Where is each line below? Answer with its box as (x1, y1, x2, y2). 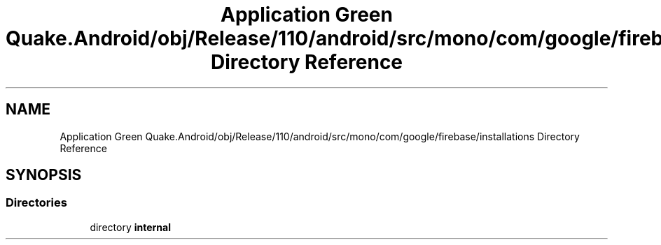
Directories (6, 195, 67, 210)
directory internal (90, 221, 171, 233)
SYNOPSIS (6, 166, 82, 184)
